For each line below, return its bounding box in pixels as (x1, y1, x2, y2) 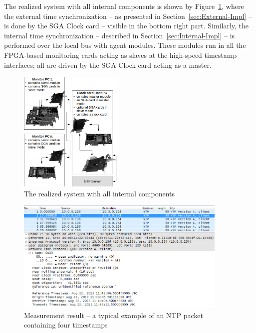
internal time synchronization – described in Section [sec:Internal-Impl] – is (4, 30, 235, 40)
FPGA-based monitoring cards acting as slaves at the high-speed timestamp (4, 49, 237, 60)
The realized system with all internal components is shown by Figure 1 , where (4, 1, 244, 11)
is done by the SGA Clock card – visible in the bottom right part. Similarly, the (4, 20, 249, 31)
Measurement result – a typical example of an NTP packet (24, 310, 203, 320)
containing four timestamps (24, 320, 108, 330)
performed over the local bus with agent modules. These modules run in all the (4, 40, 246, 50)
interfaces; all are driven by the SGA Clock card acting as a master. (4, 59, 212, 70)
